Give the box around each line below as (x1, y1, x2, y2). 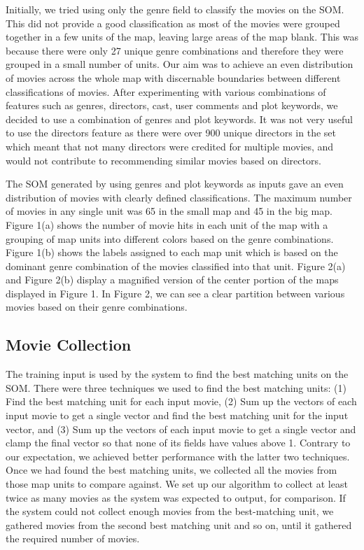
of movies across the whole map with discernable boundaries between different (6, 70, 341, 85)
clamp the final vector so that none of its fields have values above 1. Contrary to (6, 435, 351, 450)
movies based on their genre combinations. (6, 299, 188, 314)
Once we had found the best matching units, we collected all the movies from (6, 463, 337, 477)
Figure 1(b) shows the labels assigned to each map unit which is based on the (6, 245, 338, 260)
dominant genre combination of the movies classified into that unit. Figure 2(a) (6, 258, 346, 273)
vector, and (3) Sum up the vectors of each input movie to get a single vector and (6, 421, 356, 436)
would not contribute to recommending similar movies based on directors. (6, 153, 321, 167)
